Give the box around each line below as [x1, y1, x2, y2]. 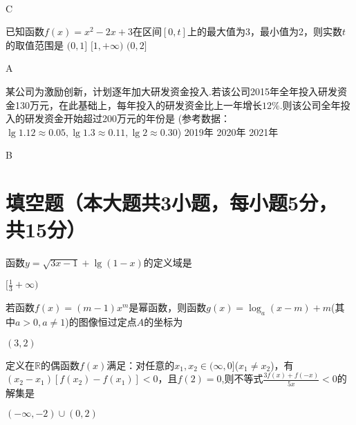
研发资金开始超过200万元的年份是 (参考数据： [24, 111, 231, 126]
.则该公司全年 [279, 97, 341, 112]
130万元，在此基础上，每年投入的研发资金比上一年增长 [15, 97, 262, 112]
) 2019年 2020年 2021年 [177, 124, 279, 139]
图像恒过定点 [78, 314, 137, 328]
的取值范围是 [6, 37, 64, 52]
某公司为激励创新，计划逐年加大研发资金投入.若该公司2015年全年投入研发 [6, 83, 337, 98]
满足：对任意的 [106, 357, 175, 372]
